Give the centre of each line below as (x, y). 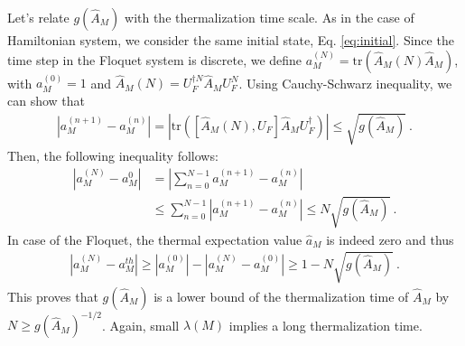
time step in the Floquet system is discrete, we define (155, 59)
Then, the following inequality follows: (113, 156)
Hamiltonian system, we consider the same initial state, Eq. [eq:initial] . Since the (231, 40)
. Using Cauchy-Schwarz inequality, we (345, 83)
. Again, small (140, 325)
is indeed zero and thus (390, 239)
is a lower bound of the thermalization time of (281, 296)
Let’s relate (38, 17)
